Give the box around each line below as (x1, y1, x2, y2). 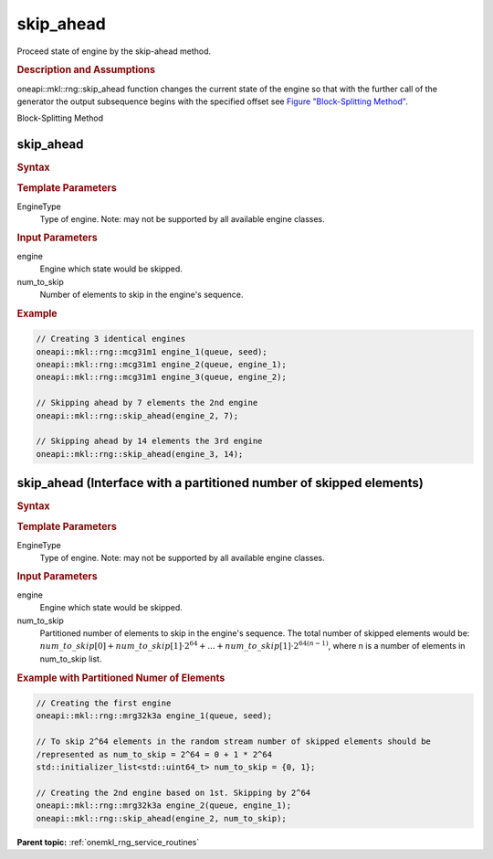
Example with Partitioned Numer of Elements (16, 672, 226, 684)
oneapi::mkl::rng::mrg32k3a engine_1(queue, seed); (36, 711, 273, 721)
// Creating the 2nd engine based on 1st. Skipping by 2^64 (36, 787, 311, 798)
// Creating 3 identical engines (36, 334, 186, 345)
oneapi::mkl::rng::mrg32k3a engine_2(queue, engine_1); (36, 801, 292, 811)
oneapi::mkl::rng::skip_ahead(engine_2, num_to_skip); (36, 813, 287, 823)
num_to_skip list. (39, 653, 102, 664)
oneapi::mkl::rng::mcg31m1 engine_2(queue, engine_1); (36, 359, 287, 370)
